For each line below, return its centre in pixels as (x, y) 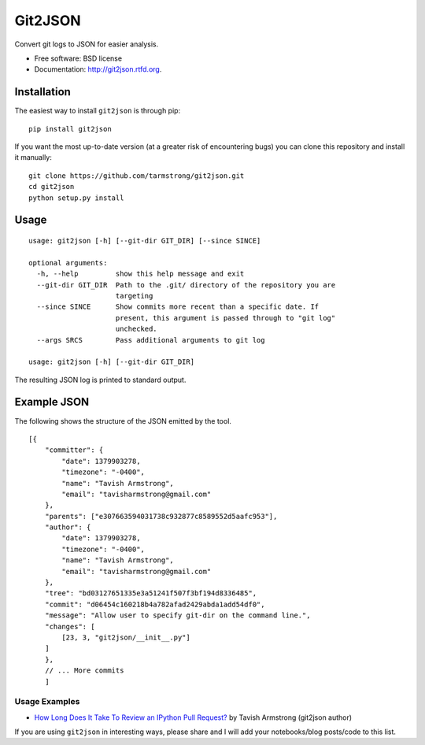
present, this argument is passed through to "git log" (225, 318)
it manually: (33, 158)
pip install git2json (70, 129)
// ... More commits (84, 671)
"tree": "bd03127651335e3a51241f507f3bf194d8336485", (151, 593)
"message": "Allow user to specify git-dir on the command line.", (177, 615)
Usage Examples (47, 702)
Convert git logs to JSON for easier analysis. (87, 44)
